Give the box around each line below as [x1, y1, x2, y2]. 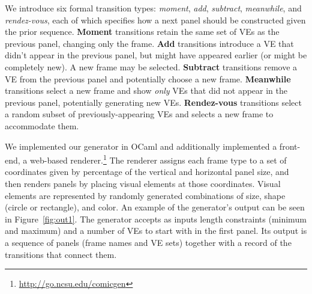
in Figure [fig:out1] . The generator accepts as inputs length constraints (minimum [5, 212, 307, 225]
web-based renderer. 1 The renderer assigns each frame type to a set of [29, 152, 287, 166]
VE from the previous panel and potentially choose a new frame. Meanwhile [5, 72, 291, 85]
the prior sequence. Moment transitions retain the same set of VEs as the [5, 25, 280, 38]
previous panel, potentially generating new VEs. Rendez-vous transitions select [5, 96, 302, 108]
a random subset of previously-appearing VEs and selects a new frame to [5, 108, 274, 120]
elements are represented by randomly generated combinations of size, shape [5, 189, 286, 201]
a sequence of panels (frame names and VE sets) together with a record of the [5, 236, 292, 248]
